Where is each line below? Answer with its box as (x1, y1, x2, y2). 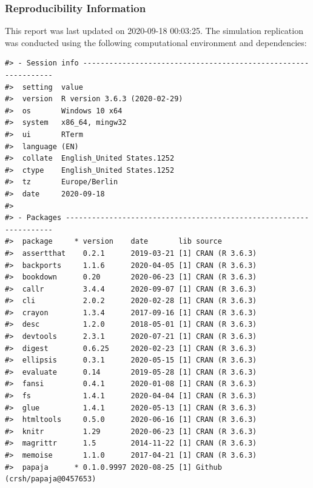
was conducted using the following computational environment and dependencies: (5, 36, 307, 48)
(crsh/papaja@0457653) (5, 475, 96, 484)
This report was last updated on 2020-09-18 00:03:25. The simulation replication (5, 24, 303, 37)
